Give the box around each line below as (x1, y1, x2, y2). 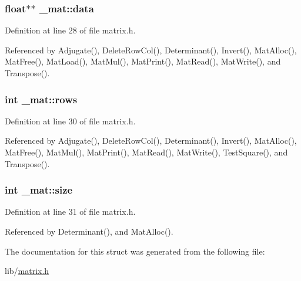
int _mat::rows (5, 92, 78, 106)
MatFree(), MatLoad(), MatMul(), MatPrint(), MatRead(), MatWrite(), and (5, 55, 281, 67)
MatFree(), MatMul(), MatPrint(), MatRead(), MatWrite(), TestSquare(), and (5, 146, 288, 158)
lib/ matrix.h (5, 265, 49, 277)
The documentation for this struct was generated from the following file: (5, 245, 265, 257)
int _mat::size (5, 182, 73, 197)
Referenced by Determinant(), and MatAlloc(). (5, 225, 173, 237)
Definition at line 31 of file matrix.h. (5, 205, 136, 218)
